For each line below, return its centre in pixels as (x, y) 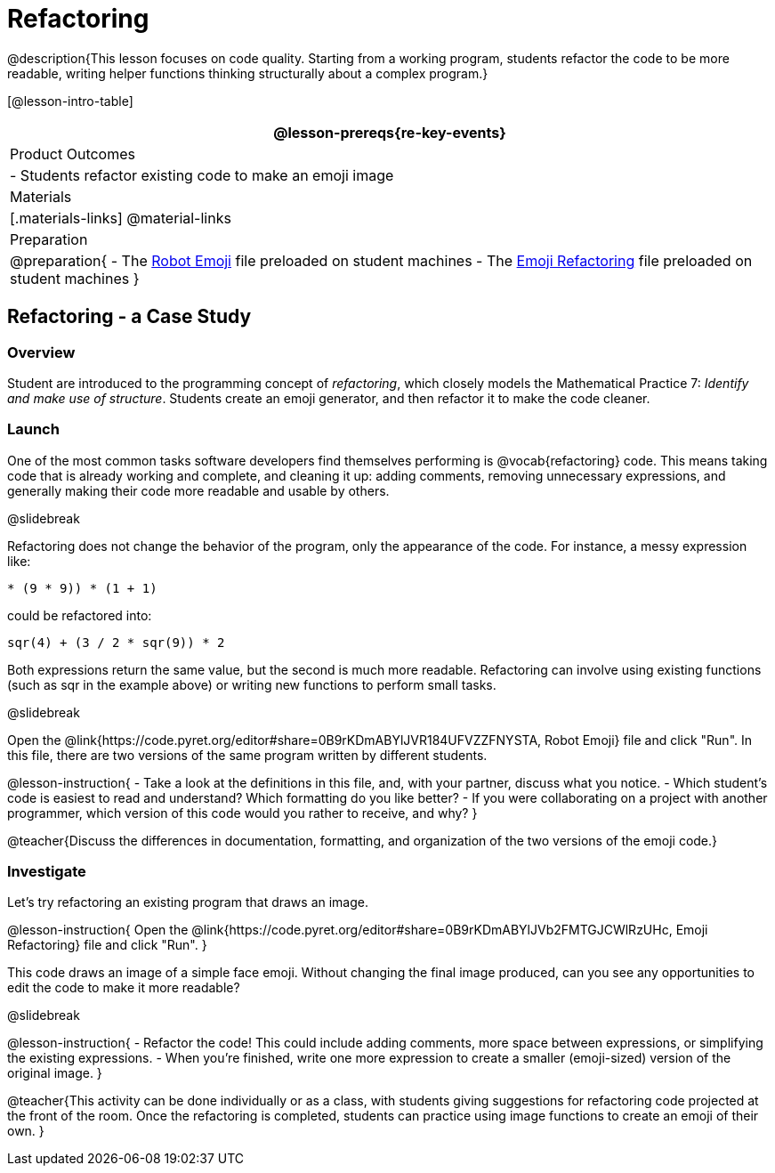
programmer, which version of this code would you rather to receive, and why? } (242, 813)
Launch (33, 429)
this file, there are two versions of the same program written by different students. (247, 755)
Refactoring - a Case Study (129, 317)
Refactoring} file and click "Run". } (107, 945)
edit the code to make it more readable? (124, 988)
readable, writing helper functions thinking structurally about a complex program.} (248, 73)
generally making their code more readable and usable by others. (198, 490)
